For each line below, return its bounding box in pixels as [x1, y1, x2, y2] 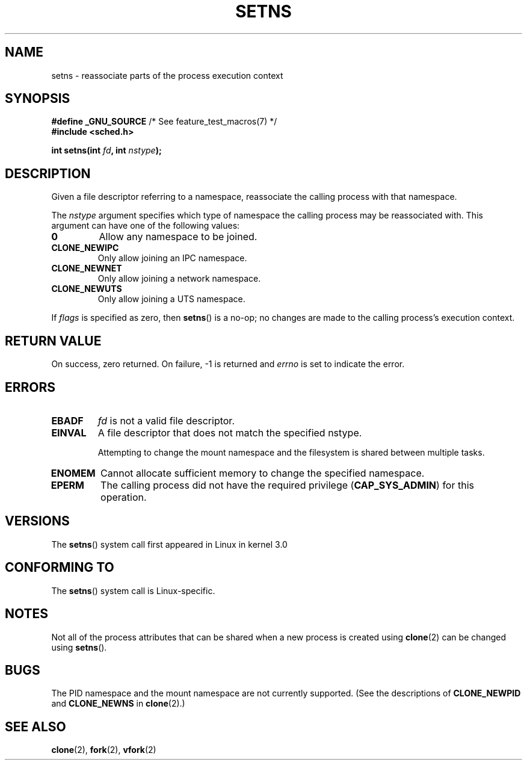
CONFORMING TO [5, 560, 114, 575]
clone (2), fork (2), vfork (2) [51, 745, 156, 755]
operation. [100, 491, 147, 503]
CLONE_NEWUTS [51, 283, 122, 294]
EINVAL [51, 426, 87, 439]
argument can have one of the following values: [51, 220, 240, 231]
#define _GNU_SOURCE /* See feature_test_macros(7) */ [51, 116, 277, 127]
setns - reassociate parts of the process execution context [51, 70, 283, 81]
